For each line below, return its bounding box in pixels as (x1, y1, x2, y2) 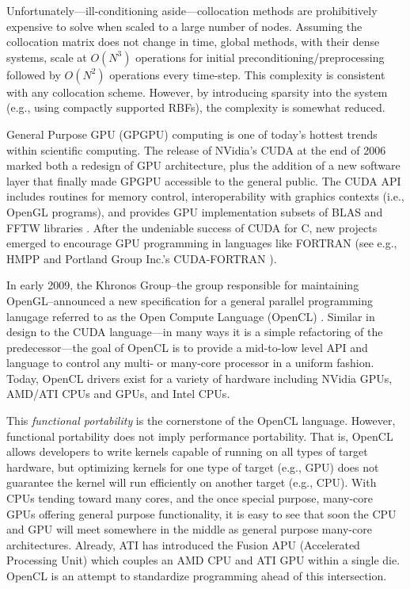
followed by (6, 66, 61, 82)
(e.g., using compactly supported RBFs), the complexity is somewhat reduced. (6, 99, 385, 116)
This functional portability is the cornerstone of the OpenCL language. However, (6, 412, 396, 429)
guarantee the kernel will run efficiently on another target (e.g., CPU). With (6, 474, 377, 491)
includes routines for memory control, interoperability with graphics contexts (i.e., (6, 188, 404, 205)
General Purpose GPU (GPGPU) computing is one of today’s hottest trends (6, 125, 378, 142)
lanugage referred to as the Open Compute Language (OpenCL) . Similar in (6, 308, 375, 324)
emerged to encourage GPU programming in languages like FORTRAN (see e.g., (6, 235, 397, 251)
